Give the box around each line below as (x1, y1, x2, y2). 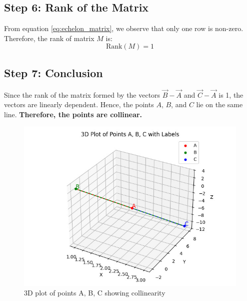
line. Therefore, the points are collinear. (4, 109, 142, 119)
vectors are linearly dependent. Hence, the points (4, 99, 154, 110)
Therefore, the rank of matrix (4, 33, 94, 43)
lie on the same (196, 99, 243, 110)
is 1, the (218, 89, 243, 100)
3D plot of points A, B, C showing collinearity (24, 287, 165, 298)
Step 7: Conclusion (4, 65, 103, 80)
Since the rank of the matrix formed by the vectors (4, 89, 160, 100)
